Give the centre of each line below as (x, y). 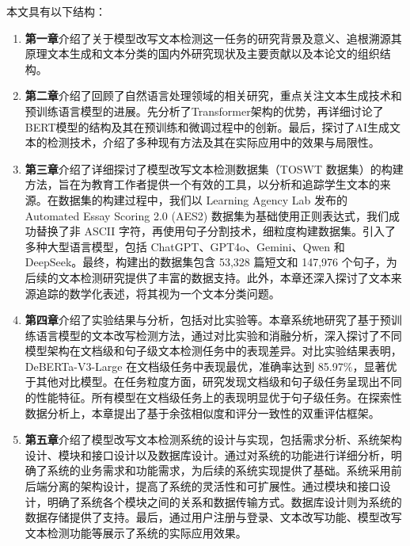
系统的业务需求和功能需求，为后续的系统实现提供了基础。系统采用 (219, 470)
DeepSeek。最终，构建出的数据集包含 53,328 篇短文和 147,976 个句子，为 (211, 262)
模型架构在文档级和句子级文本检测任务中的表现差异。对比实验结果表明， (213, 351)
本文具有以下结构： (56, 11)
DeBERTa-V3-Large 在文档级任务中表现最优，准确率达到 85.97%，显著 (205, 366)
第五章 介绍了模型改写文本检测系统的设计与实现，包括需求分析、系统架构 (213, 439)
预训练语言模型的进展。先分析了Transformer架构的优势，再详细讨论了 (204, 111)
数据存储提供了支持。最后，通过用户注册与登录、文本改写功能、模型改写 (213, 517)
